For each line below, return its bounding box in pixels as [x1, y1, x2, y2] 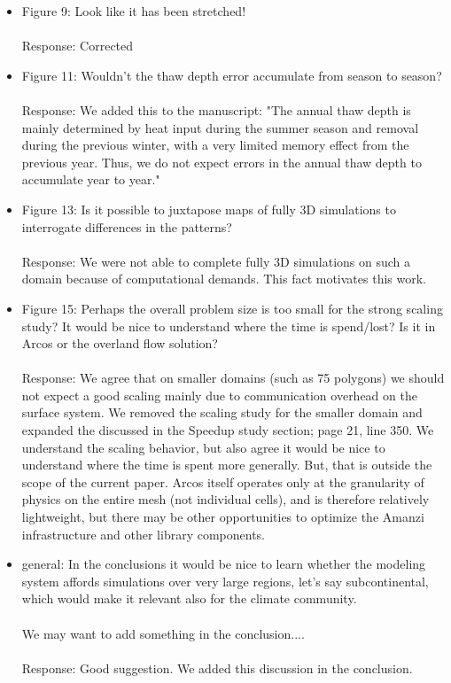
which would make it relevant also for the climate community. [21, 589, 357, 608]
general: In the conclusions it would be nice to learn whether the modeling [21, 555, 426, 573]
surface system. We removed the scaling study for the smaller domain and [21, 403, 423, 422]
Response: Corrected [21, 36, 134, 55]
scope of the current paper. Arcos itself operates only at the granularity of [21, 472, 424, 491]
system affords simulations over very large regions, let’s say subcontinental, [21, 571, 429, 590]
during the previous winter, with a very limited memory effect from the [21, 136, 409, 154]
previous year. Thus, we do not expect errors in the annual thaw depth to [21, 152, 422, 171]
